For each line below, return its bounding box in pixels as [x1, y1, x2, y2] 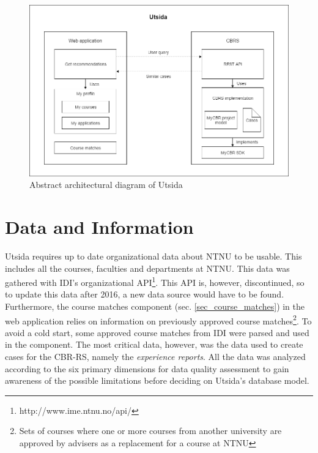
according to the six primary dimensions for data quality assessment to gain [5, 362, 289, 375]
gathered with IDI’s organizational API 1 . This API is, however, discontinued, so [5, 274, 305, 288]
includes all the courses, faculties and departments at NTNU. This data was [5, 261, 290, 274]
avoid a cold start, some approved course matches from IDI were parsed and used [5, 326, 309, 339]
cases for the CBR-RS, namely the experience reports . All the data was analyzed [5, 350, 306, 362]
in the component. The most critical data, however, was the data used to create [5, 338, 303, 351]
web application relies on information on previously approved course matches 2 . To [5, 312, 312, 327]
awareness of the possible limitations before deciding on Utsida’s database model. [5, 374, 309, 387]
